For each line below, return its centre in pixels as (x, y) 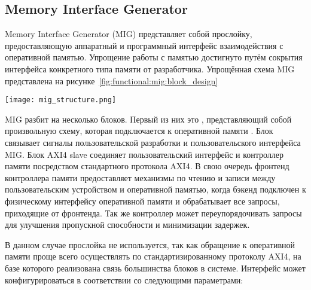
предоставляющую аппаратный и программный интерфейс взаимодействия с (144, 45)
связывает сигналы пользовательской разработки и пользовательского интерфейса (153, 143)
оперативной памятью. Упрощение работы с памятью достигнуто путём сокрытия (154, 57)
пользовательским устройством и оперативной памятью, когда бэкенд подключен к (155, 189)
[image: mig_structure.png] (61, 100)
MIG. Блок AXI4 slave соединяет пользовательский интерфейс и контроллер (144, 154)
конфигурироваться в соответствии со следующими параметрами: (124, 280)
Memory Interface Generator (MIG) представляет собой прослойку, (129, 34)
